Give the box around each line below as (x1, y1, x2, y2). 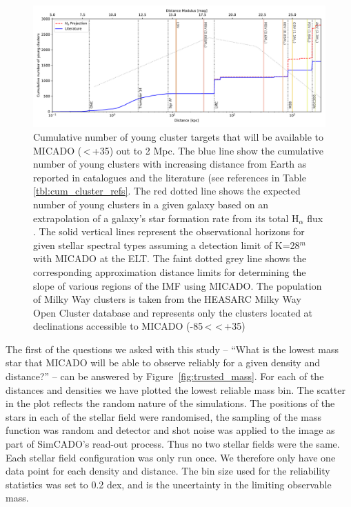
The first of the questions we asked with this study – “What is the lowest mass (6, 341, 339, 356)
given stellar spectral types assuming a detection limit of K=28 (33, 237, 300, 252)
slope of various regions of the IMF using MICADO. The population (33, 278, 322, 292)
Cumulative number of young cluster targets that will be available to (33, 129, 324, 143)
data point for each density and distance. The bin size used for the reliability (6, 464, 330, 478)
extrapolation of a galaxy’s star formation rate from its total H (33, 210, 299, 225)
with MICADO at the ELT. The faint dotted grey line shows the (33, 251, 307, 266)
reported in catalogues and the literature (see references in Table (33, 170, 306, 184)
